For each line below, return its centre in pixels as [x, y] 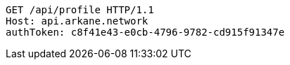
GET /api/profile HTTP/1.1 [80, 10]
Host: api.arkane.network [77, 21]
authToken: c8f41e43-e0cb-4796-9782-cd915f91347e [145, 32]
